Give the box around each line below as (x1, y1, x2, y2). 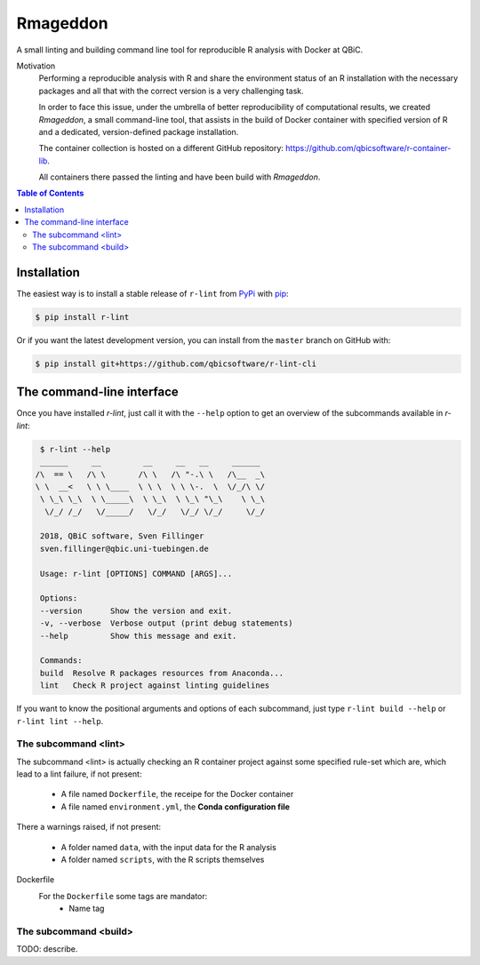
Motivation (16, 60, 56, 71)
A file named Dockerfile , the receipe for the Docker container (60, 789, 294, 800)
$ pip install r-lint (35, 312, 130, 322)
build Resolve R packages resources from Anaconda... (40, 667, 284, 678)
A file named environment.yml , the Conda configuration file (60, 801, 291, 812)
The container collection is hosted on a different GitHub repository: (38, 143, 284, 154)
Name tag (68, 903, 105, 914)
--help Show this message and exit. (40, 631, 237, 641)
